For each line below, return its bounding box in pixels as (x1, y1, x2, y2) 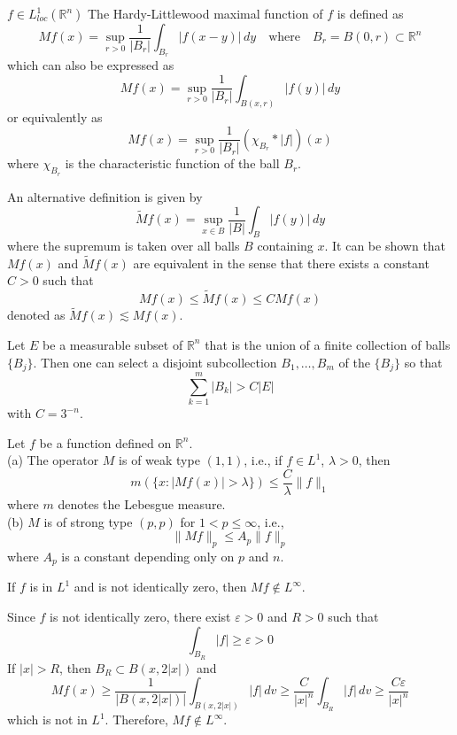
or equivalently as (7, 107, 103, 126)
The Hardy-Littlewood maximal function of (87, 4, 323, 22)
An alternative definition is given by (7, 187, 203, 205)
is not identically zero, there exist (50, 607, 231, 625)
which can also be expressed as (7, 56, 174, 74)
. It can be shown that (324, 236, 446, 254)
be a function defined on (39, 433, 172, 452)
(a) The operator (7, 451, 99, 469)
